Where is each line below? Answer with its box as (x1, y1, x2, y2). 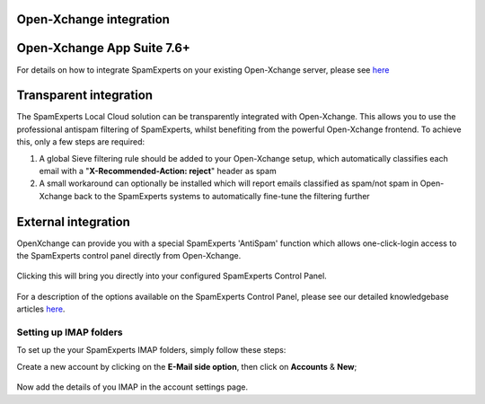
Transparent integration (16, 88, 153, 103)
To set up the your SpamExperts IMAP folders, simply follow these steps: (16, 345, 287, 356)
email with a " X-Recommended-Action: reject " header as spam (39, 166, 278, 176)
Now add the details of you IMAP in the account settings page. (16, 382, 249, 392)
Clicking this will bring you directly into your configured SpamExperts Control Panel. (16, 270, 327, 282)
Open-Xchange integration (16, 12, 171, 27)
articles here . (16, 303, 66, 314)
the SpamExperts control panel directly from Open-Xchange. (16, 250, 242, 261)
